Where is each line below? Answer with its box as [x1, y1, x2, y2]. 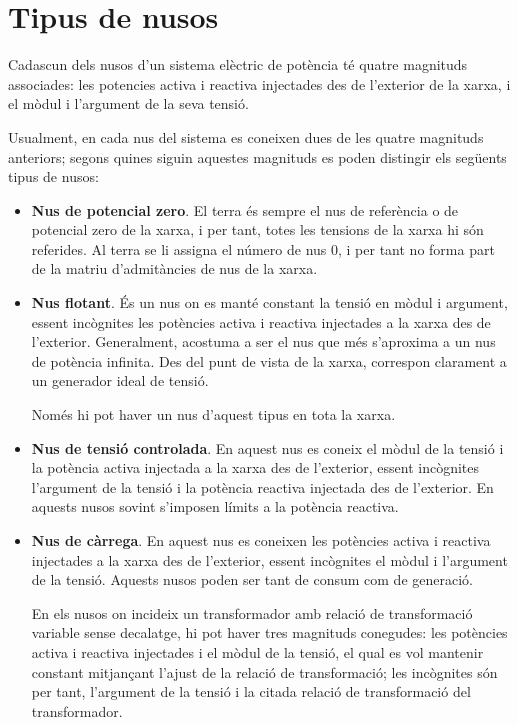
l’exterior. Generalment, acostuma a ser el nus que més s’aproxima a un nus [31, 331, 496, 352]
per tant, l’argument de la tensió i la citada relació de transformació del [31, 681, 471, 702]
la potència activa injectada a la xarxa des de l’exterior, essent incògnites [31, 457, 480, 478]
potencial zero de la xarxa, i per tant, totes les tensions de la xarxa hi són [31, 219, 484, 240]
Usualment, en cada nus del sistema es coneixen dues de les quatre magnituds [8, 126, 484, 147]
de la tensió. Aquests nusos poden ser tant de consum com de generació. [31, 569, 473, 590]
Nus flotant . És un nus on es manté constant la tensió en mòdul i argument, [31, 292, 508, 313]
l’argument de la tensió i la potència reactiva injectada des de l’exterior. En [31, 476, 494, 497]
